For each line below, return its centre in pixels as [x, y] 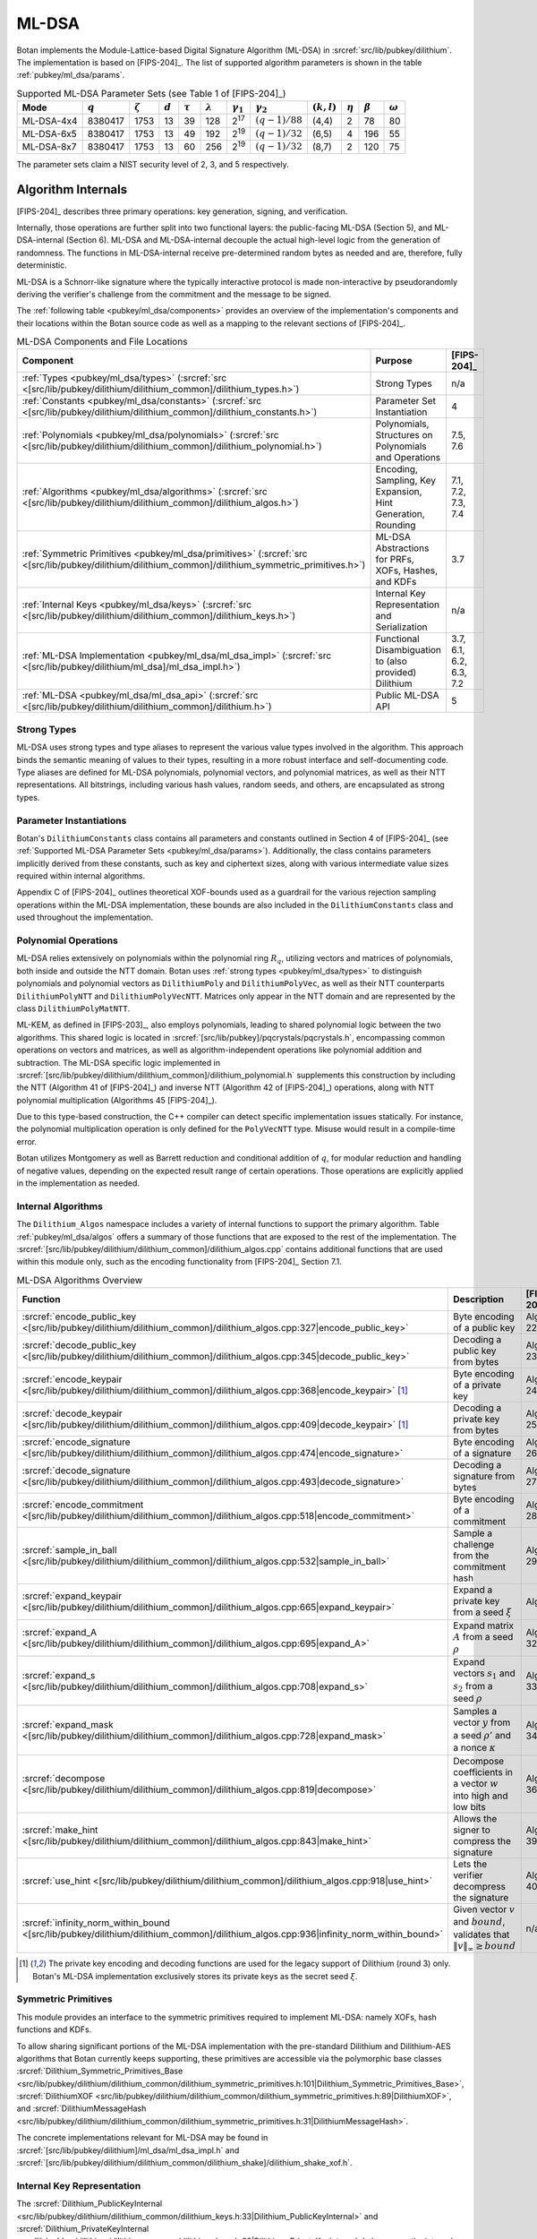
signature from [484, 1476]
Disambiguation [409, 650]
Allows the [475, 1819]
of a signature [482, 1454]
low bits [470, 1807]
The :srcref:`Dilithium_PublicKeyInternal [89, 2204]
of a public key [484, 1328]
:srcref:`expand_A [60, 1632]
